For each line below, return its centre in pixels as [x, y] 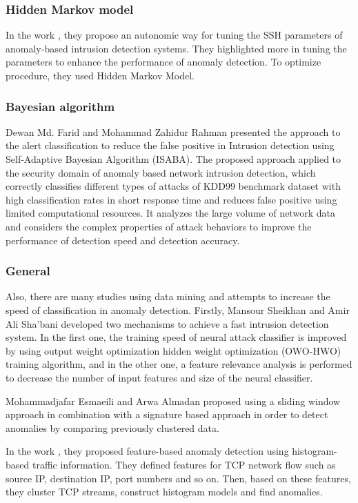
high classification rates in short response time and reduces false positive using [171, 199]
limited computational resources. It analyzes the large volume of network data [170, 213]
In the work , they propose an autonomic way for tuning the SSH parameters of [174, 35]
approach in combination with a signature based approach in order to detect [167, 414]
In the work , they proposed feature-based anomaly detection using [147, 451]
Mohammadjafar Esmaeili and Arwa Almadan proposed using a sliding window [173, 401]
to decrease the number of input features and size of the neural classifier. [159, 377]
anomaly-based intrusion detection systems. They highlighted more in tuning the [176, 48]
